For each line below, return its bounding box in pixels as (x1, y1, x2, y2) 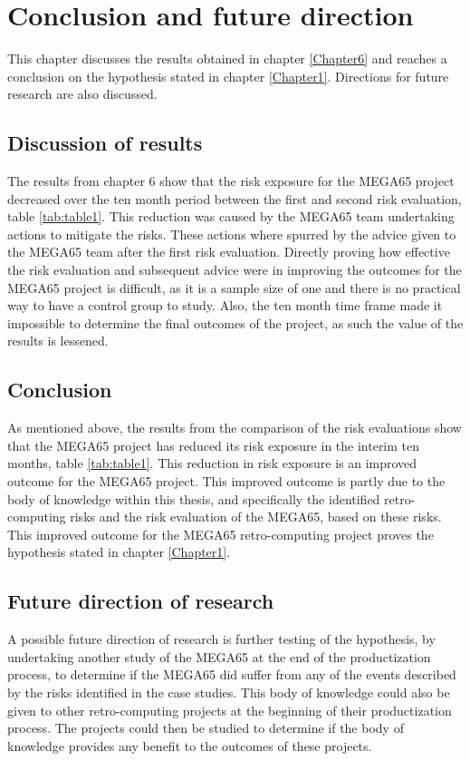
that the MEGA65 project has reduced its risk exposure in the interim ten (7, 435, 420, 454)
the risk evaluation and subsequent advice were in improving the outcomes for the (7, 260, 462, 279)
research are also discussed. (7, 84, 158, 103)
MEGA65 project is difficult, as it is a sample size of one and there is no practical (7, 278, 461, 297)
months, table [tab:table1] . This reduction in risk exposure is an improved (7, 454, 417, 473)
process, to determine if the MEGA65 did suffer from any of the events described (7, 665, 456, 684)
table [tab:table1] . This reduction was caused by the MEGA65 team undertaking (7, 207, 455, 226)
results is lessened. (7, 331, 109, 350)
